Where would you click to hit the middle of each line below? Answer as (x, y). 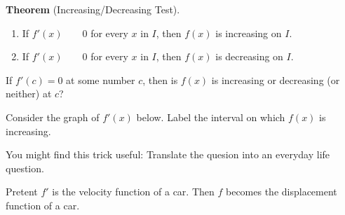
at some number (101, 79)
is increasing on (249, 33)
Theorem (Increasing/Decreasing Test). (93, 9)
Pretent (22, 192)
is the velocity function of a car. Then (133, 192)
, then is (160, 79)
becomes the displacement (282, 192)
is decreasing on (249, 56)
